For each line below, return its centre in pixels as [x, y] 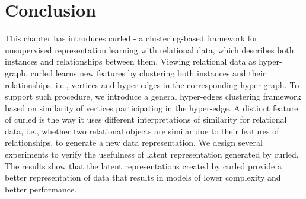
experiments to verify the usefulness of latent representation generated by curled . [152, 154]
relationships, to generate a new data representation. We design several [134, 142]
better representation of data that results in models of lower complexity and [143, 177]
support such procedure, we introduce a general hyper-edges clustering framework [153, 96]
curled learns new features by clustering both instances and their [148, 73]
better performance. [41, 189]
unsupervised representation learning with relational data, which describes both [149, 49]
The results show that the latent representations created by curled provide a [143, 166]
